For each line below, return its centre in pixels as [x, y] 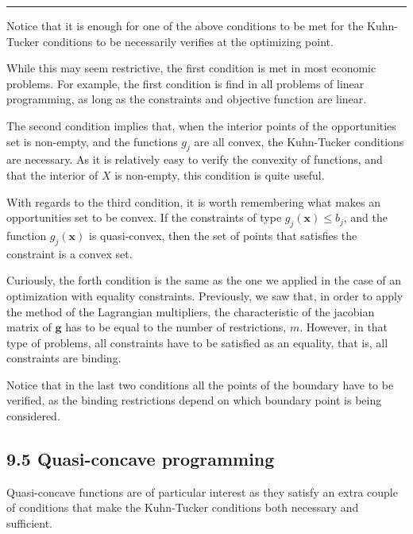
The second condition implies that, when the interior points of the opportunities [201, 125]
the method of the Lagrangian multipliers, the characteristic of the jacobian [191, 311]
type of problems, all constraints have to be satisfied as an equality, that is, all [197, 342]
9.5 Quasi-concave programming [141, 459]
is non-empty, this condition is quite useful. [220, 174]
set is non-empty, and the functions [92, 141]
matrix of [29, 327]
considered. [33, 416]
